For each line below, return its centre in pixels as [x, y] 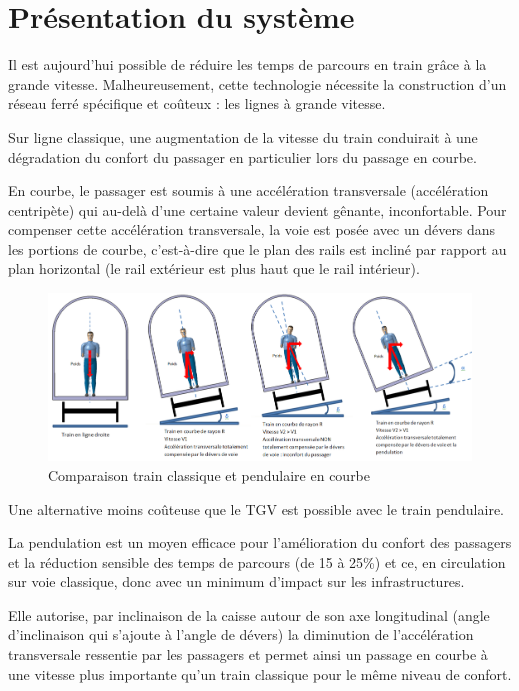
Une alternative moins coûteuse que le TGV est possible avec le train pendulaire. [256, 508]
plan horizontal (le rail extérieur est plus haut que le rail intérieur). [214, 268]
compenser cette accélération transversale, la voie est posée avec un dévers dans [252, 229]
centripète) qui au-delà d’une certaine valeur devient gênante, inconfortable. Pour [257, 209]
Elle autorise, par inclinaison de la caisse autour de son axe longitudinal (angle [249, 614]
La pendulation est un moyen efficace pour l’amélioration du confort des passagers [260, 542]
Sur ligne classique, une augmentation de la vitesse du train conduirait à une [243, 136]
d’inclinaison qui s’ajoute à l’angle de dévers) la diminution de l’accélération [241, 634]
